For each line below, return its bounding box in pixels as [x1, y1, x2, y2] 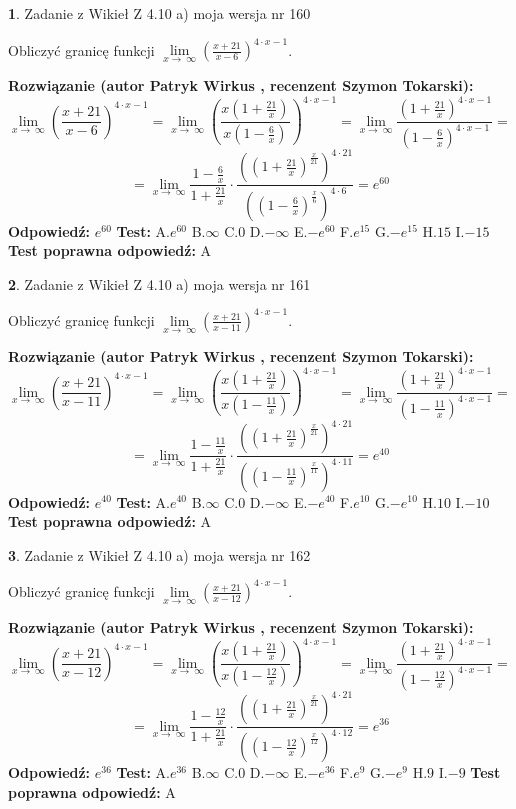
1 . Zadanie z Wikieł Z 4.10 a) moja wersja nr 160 [8, 3, 311, 23]
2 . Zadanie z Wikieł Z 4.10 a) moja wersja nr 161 [8, 273, 311, 294]
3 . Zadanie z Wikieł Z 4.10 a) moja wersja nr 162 [8, 544, 311, 565]
